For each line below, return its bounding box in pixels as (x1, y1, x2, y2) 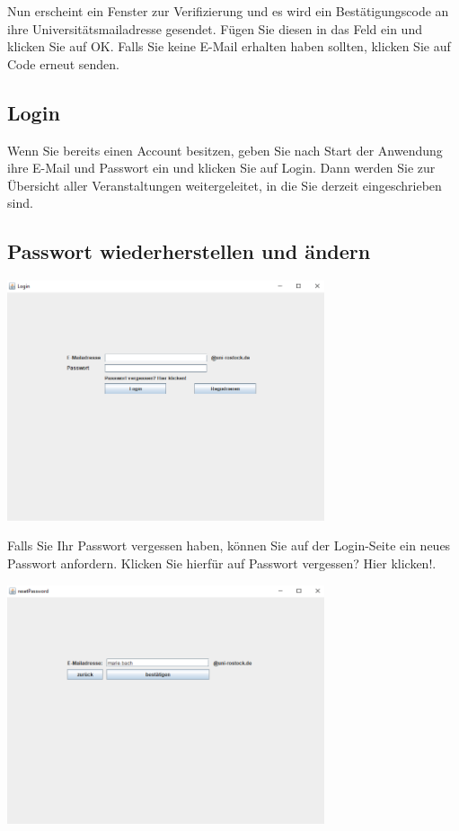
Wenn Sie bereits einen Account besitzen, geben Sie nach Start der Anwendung (7, 140, 443, 159)
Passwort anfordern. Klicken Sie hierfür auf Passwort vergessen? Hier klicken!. (7, 553, 437, 572)
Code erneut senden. (7, 54, 119, 73)
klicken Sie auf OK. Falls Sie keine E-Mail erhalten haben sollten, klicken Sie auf (7, 37, 451, 56)
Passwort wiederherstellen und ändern (7, 237, 371, 265)
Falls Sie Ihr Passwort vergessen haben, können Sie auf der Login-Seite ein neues (7, 536, 451, 555)
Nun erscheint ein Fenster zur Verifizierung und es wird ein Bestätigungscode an (7, 2, 449, 20)
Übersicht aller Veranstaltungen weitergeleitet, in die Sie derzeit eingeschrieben (7, 175, 442, 194)
